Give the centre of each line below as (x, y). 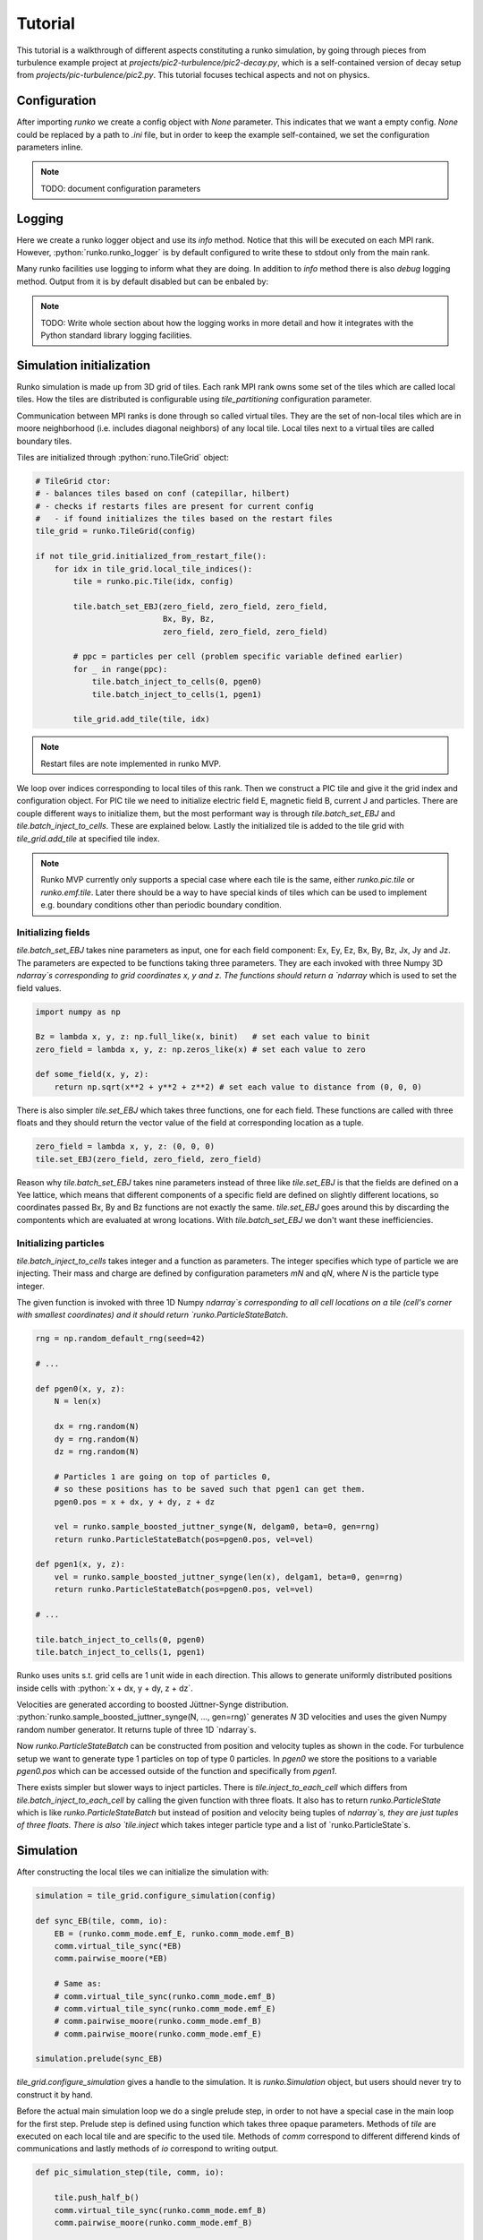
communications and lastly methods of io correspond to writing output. (148, 2149)
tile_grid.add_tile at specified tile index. (88, 839)
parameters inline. (50, 147)
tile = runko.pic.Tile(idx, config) (153, 582)
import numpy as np (78, 1012)
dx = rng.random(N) (97, 1426)
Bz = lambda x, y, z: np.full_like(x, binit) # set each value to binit (203, 1037)
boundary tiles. (44, 441)
